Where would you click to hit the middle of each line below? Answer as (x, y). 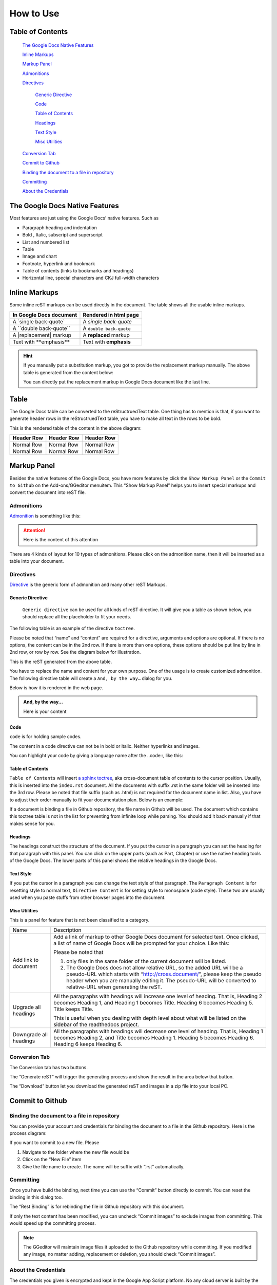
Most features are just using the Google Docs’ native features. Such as (84, 218)
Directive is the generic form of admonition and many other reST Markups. (88, 585)
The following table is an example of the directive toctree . (72, 628)
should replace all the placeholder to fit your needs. (77, 616)
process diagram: (28, 1133)
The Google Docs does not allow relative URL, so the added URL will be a (155, 967)
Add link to (26, 960)
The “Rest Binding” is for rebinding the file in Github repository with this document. (97, 1207)
